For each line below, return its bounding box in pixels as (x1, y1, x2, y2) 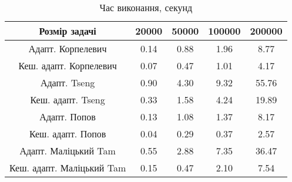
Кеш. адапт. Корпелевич (18, 59, 117, 72)
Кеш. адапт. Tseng (30, 93, 105, 106)
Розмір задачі (39, 24, 96, 38)
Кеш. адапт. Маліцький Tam (9, 161, 126, 174)
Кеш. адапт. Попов (29, 127, 106, 140)
